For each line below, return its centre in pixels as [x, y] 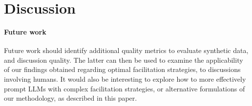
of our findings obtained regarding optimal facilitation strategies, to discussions [122, 69]
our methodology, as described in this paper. [71, 98]
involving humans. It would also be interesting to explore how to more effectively [125, 79]
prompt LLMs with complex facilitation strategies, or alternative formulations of [125, 88]
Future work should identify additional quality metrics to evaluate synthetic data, [126, 50]
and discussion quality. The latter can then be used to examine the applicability [124, 60]
